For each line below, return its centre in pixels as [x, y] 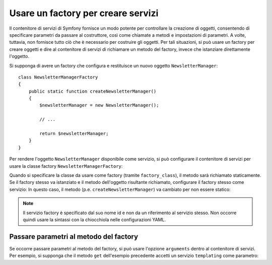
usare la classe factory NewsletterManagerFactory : [66, 166]
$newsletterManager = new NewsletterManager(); [99, 105]
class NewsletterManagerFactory [58, 77]
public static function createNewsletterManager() [92, 91]
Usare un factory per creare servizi [84, 13]
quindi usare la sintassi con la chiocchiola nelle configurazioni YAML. [94, 220]
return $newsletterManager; [74, 134]
